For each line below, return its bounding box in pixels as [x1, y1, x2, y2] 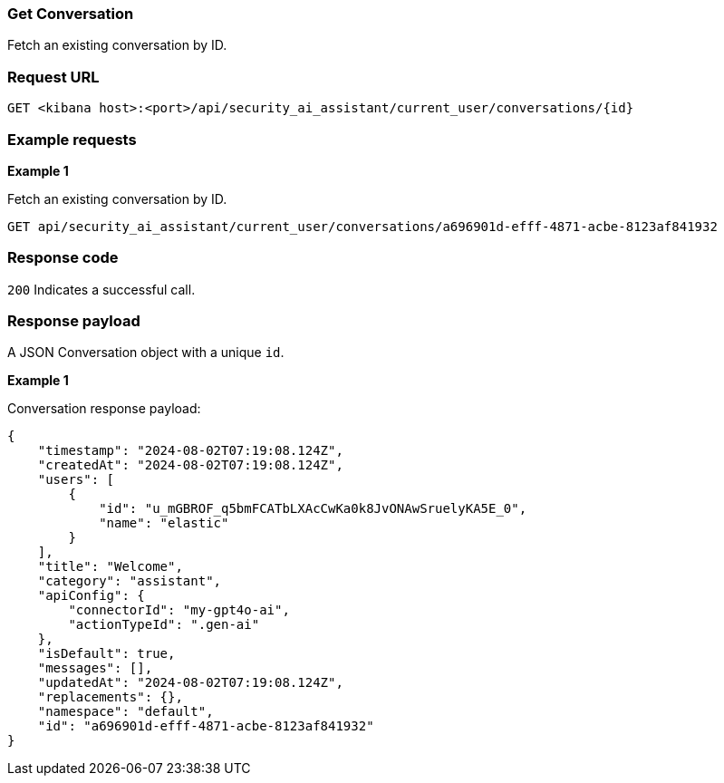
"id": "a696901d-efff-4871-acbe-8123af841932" [37, 719, 374, 734]
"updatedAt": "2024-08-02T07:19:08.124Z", [37, 675, 343, 691]
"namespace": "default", [37, 704, 214, 720]
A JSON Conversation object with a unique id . [7, 344, 285, 361]
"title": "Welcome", [37, 559, 183, 575]
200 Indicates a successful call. [7, 281, 196, 297]
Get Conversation [7, 5, 134, 23]
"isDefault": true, [37, 646, 176, 662]
